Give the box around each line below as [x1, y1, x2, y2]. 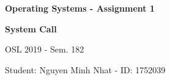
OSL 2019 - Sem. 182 [5, 43, 84, 56]
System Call [5, 22, 57, 35]
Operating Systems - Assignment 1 [5, 2, 155, 14]
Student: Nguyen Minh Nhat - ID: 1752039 [5, 63, 166, 76]
